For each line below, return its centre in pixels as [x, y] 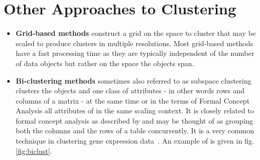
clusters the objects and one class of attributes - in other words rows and [130, 91]
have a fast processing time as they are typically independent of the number [135, 53]
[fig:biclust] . [34, 151]
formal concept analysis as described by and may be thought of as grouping [134, 120]
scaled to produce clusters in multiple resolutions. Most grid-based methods [134, 43]
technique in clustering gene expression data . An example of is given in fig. [135, 141]
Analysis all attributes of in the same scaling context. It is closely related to [135, 111]
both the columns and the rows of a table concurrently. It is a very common [135, 131]
